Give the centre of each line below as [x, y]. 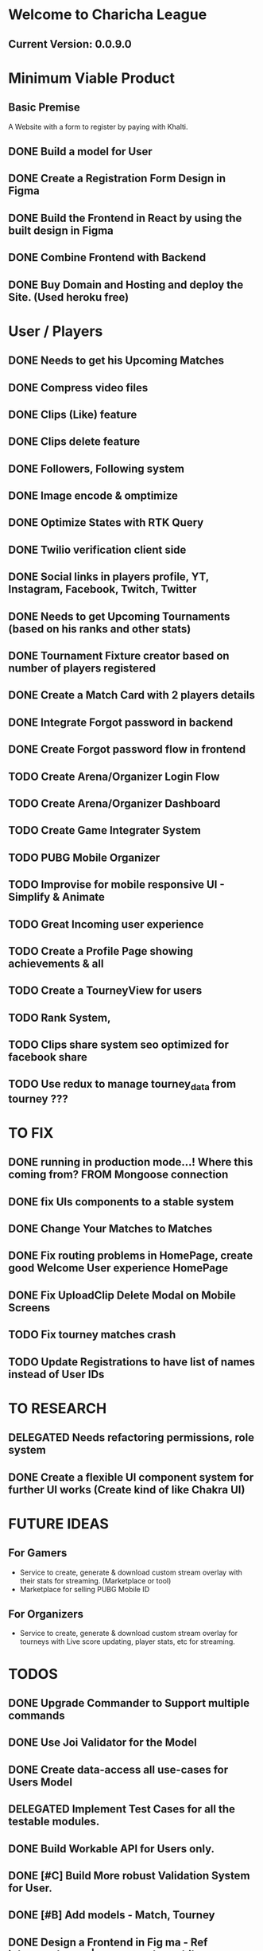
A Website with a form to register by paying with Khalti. [98, 127]
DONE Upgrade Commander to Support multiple [129, 1703]
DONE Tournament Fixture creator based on [119, 656]
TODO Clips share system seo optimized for [118, 1045]
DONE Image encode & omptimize [93, 496]
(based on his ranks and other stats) [100, 629]
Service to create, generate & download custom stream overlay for [129, 1634]
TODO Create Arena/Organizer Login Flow [114, 776]
